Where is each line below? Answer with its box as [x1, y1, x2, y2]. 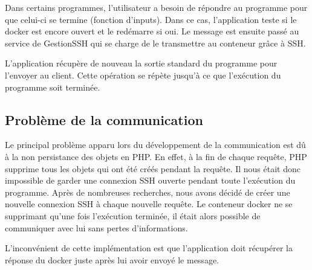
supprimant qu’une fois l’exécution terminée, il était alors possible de [5, 209, 261, 222]
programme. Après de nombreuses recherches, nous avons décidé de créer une [5, 185, 290, 198]
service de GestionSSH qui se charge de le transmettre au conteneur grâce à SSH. [5, 36, 306, 49]
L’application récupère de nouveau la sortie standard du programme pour [5, 57, 278, 69]
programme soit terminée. [5, 80, 100, 93]
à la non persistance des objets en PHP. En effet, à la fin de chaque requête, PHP [5, 150, 307, 162]
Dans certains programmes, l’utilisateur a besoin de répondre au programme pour [5, 1, 308, 13]
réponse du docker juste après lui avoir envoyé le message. [5, 253, 219, 266]
